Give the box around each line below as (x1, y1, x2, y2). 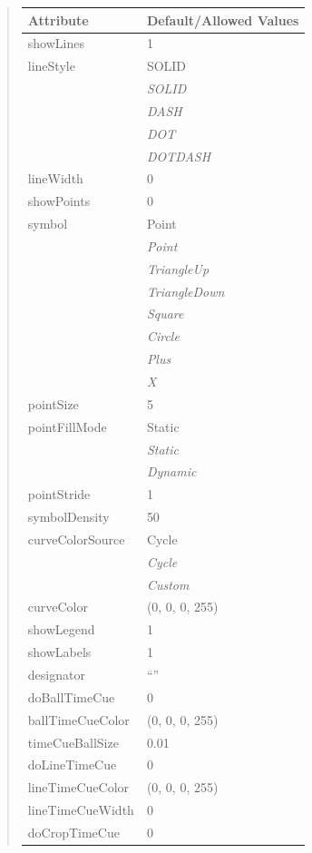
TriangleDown (146, 281, 225, 300)
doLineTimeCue (27, 755, 117, 774)
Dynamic (146, 462, 197, 481)
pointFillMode (27, 417, 107, 436)
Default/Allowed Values (146, 10, 299, 29)
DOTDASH (146, 146, 211, 165)
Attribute (27, 10, 89, 29)
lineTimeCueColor (27, 778, 130, 797)
